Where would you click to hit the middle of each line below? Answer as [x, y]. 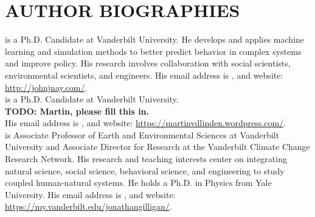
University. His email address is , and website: [90, 194]
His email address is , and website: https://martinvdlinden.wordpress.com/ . [146, 123]
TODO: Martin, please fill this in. [77, 111]
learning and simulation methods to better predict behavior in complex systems [153, 51]
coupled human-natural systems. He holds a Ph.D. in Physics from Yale [138, 183]
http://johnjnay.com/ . [46, 87]
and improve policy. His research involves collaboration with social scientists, [148, 63]
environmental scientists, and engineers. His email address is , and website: [144, 75]
